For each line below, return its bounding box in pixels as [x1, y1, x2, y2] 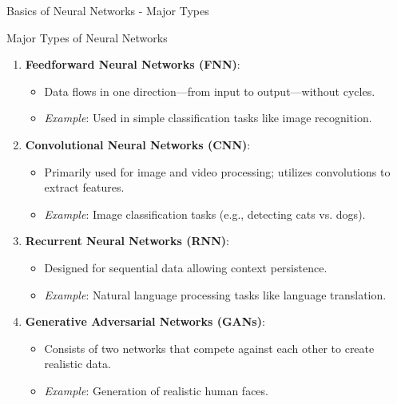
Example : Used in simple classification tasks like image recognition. [44, 109, 372, 126]
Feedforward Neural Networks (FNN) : [25, 56, 240, 73]
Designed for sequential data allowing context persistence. [44, 259, 328, 275]
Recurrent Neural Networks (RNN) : [25, 232, 229, 249]
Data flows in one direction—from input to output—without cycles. [44, 82, 375, 99]
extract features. [44, 179, 125, 196]
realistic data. [44, 355, 111, 372]
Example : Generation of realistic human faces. [44, 382, 268, 398]
